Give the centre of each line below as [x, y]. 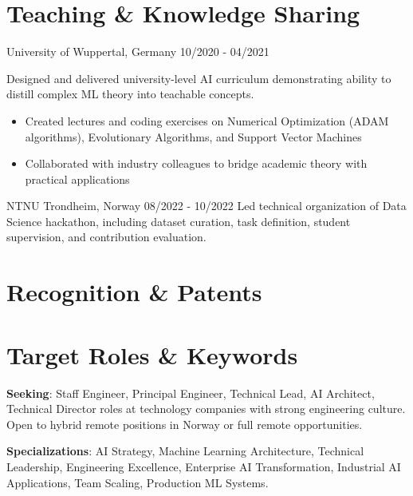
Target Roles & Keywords [152, 354]
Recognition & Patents [134, 292]
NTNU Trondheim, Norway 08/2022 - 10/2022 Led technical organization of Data [206, 206]
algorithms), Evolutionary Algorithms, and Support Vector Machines [193, 136]
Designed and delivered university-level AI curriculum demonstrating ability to [199, 78]
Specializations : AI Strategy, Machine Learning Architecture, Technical [185, 451]
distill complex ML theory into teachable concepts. [130, 94]
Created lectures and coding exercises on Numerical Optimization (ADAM [207, 120]
